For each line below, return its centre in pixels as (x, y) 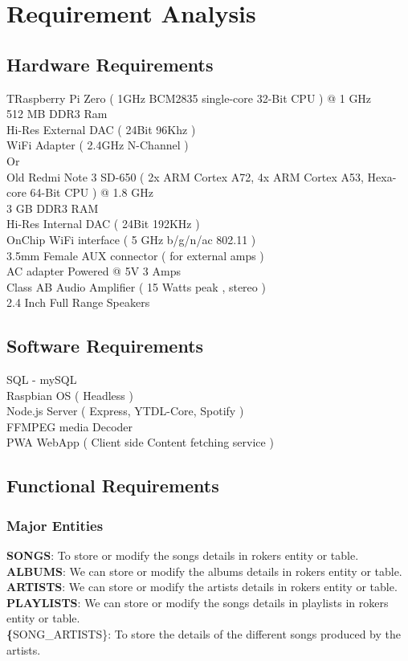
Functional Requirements (113, 486)
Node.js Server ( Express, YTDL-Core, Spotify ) (125, 411)
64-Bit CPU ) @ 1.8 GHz (92, 192)
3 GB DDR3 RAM (53, 208)
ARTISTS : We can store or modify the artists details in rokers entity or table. (202, 587)
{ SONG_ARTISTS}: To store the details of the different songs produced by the (204, 634)
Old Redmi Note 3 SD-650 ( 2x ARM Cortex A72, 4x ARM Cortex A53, (185, 176)
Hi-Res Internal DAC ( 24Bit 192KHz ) (103, 224)
